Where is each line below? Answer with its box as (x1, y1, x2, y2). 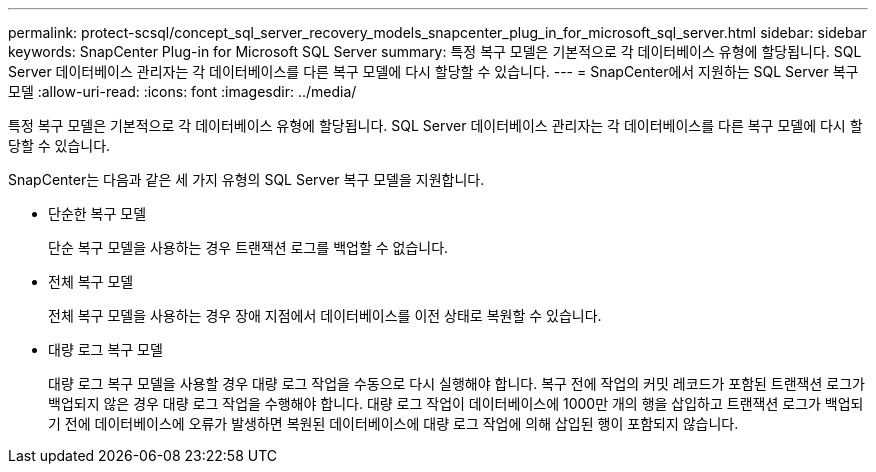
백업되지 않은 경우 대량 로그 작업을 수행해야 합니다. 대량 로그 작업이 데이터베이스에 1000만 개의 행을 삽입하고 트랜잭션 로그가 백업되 (48, 395, 864, 412)
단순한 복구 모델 (48, 205, 147, 222)
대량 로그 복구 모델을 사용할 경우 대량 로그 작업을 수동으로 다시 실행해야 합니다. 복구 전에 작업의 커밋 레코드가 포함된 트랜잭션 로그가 (48, 375, 865, 392)
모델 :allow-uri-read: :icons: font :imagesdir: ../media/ (8, 83, 357, 100)
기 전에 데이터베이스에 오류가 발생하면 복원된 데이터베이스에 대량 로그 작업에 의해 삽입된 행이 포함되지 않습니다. (48, 415, 739, 432)
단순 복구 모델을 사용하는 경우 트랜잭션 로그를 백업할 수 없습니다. (48, 239, 449, 256)
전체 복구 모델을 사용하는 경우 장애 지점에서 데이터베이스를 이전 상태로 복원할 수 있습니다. (48, 307, 602, 324)
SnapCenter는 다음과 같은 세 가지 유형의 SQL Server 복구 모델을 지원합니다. (8, 171, 485, 188)
